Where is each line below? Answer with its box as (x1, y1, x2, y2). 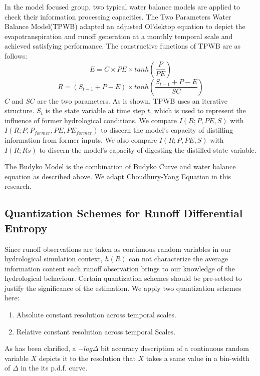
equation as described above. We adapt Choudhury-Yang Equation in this (5, 171, 231, 181)
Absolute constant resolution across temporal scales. (16, 309, 176, 320)
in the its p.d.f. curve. (21, 362, 88, 373)
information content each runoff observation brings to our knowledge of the (5, 263, 235, 273)
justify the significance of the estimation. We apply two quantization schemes (5, 282, 241, 293)
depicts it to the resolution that (39, 352, 136, 363)
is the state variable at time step (45, 105, 145, 116)
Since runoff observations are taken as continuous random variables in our (5, 243, 231, 254)
